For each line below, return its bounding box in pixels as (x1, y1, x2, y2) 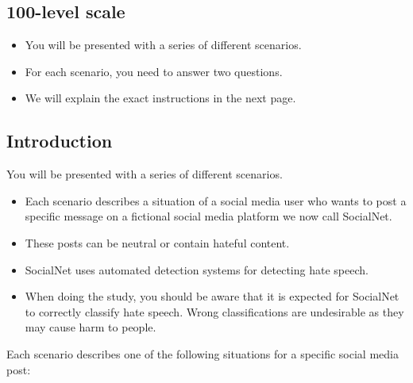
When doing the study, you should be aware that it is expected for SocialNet (25, 288, 399, 304)
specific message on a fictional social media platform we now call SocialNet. (25, 208, 392, 224)
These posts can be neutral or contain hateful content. (25, 234, 290, 251)
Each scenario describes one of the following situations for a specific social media (6, 345, 399, 362)
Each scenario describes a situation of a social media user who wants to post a (25, 192, 407, 209)
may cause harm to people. (25, 319, 156, 335)
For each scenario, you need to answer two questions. (25, 63, 283, 79)
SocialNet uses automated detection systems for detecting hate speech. (25, 261, 369, 278)
